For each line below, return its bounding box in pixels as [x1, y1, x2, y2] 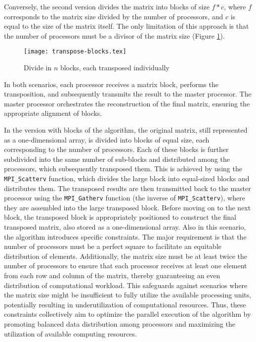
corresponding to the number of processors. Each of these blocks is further [4, 144, 229, 154]
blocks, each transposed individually [60, 62, 170, 73]
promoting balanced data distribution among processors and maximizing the [4, 319, 235, 329]
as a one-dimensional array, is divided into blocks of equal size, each [4, 134, 210, 145]
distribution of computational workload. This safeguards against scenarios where [4, 280, 248, 290]
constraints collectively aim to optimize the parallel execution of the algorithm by [4, 309, 251, 319]
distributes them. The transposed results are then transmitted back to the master [4, 183, 251, 193]
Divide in [24, 62, 52, 73]
